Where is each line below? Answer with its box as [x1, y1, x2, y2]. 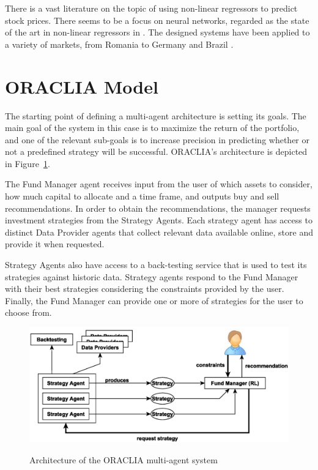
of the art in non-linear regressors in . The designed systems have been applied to [5, 26, 310, 39]
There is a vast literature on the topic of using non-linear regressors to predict [5, 2, 298, 14]
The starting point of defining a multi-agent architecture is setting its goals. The [5, 109, 306, 122]
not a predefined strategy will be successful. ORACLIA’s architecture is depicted [5, 145, 308, 158]
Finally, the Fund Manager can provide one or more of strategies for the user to [5, 294, 303, 307]
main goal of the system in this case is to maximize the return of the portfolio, [5, 121, 300, 134]
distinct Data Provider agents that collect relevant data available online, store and [5, 225, 313, 238]
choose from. [5, 306, 52, 319]
